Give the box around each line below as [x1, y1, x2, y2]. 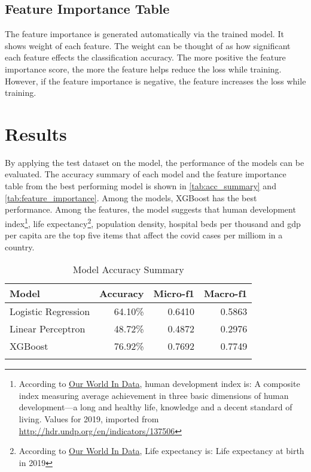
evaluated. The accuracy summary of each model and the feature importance [5, 168, 286, 180]
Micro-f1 [153, 286, 194, 301]
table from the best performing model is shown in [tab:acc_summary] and [5, 180, 276, 192]
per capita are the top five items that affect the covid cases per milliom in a [5, 229, 283, 241]
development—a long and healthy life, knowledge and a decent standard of [19, 401, 292, 413]
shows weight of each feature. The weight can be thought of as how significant [5, 39, 291, 52]
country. [5, 240, 35, 253]
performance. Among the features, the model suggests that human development [5, 203, 296, 216]
